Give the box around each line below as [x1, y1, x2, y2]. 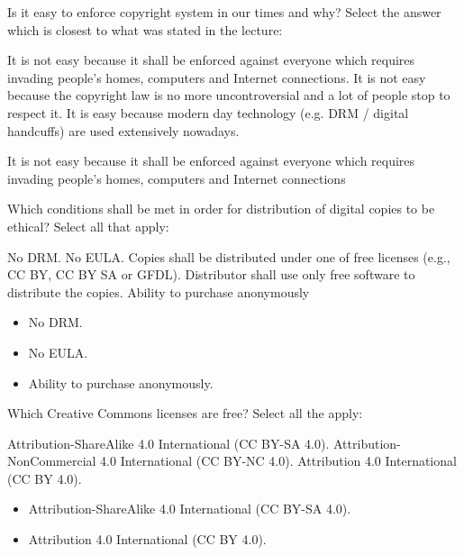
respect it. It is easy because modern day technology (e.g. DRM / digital [7, 103, 409, 122]
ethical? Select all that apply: [7, 216, 169, 235]
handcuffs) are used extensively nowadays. [7, 121, 240, 140]
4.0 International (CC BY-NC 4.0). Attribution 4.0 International [100, 451, 457, 470]
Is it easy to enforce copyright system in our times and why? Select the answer [7, 3, 441, 21]
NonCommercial [7, 451, 96, 470]
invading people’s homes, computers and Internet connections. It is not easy [7, 68, 426, 86]
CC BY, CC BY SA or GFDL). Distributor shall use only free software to [7, 265, 415, 284]
